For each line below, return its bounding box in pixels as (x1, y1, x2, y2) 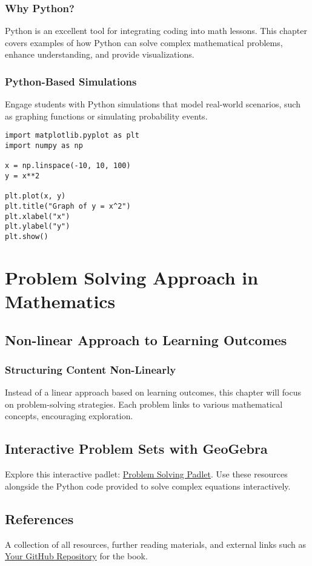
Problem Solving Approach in (5, 264, 259, 289)
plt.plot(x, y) (5, 192, 66, 201)
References (5, 509, 74, 528)
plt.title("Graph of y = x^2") (5, 202, 131, 211)
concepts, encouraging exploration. (5, 409, 133, 422)
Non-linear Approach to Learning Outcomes (5, 330, 287, 349)
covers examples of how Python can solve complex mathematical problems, (5, 36, 283, 49)
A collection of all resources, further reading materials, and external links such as (5, 537, 306, 550)
